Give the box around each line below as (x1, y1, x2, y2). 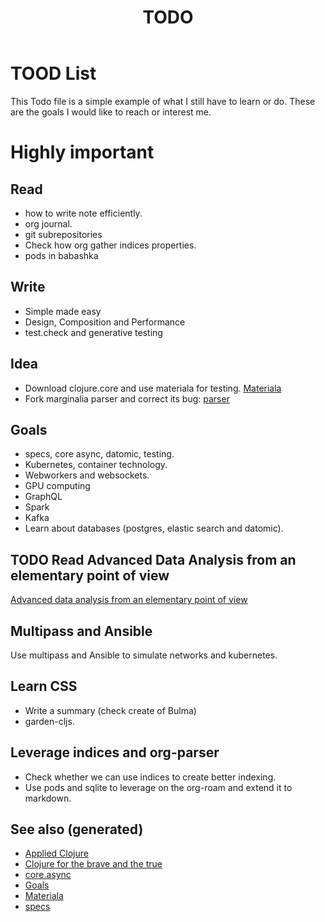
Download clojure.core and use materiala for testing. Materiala (24, 382, 282, 394)
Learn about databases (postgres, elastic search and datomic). (24, 522, 284, 535)
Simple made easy (24, 305, 102, 317)
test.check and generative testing (24, 326, 163, 338)
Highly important (10, 141, 155, 164)
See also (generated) (10, 821, 144, 838)
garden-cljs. (24, 715, 75, 727)
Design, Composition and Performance (24, 316, 186, 328)
